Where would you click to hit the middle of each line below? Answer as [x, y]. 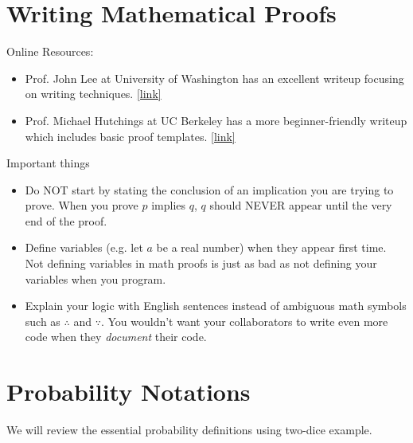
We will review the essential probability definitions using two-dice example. [189, 430]
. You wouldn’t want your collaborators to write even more [244, 321]
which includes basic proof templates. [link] [130, 136]
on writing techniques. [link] [93, 94]
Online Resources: [50, 51]
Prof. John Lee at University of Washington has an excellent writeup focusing [214, 78]
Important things [48, 163]
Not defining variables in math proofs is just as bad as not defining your [201, 263]
